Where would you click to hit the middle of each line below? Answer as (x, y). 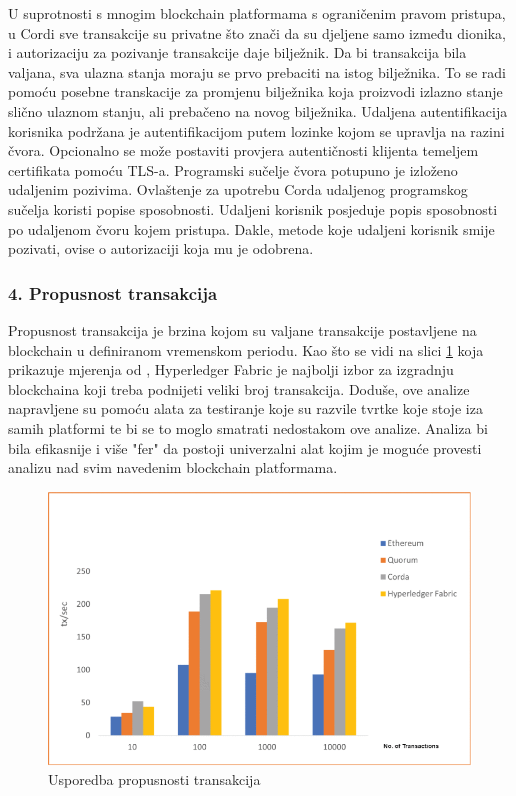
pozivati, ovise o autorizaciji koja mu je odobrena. (161, 248)
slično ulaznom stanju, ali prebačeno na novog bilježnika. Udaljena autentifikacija (258, 110)
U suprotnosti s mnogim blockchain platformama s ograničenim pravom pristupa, (257, 13)
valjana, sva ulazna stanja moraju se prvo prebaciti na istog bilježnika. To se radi (257, 71)
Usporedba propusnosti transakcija (154, 779)
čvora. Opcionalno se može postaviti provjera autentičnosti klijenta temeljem (243, 150)
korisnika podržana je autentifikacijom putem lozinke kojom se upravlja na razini (256, 130)
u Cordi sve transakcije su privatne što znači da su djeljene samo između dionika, (257, 32)
